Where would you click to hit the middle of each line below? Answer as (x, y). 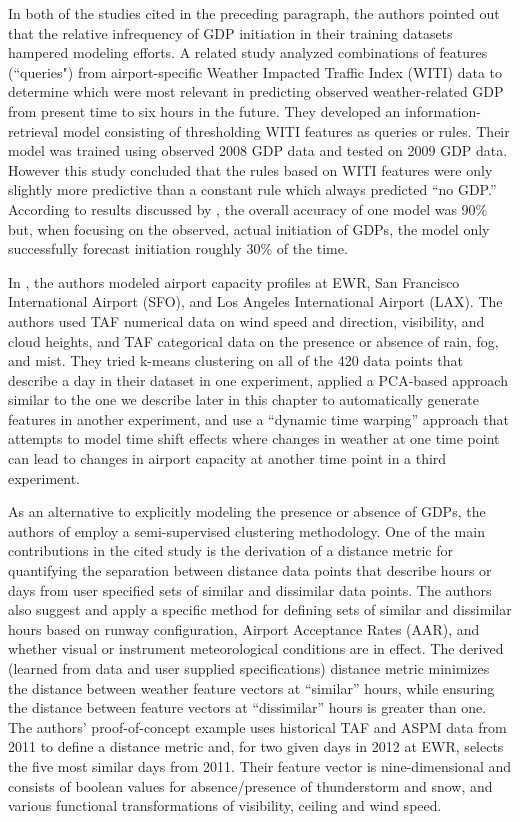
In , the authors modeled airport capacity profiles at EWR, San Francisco (234, 281)
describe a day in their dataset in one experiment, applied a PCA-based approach (258, 379)
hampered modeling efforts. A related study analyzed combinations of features (248, 52)
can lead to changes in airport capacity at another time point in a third (227, 458)
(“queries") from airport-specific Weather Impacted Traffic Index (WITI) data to (255, 71)
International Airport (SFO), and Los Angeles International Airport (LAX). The (255, 301)
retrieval (33, 130)
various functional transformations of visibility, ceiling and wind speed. (225, 805)
